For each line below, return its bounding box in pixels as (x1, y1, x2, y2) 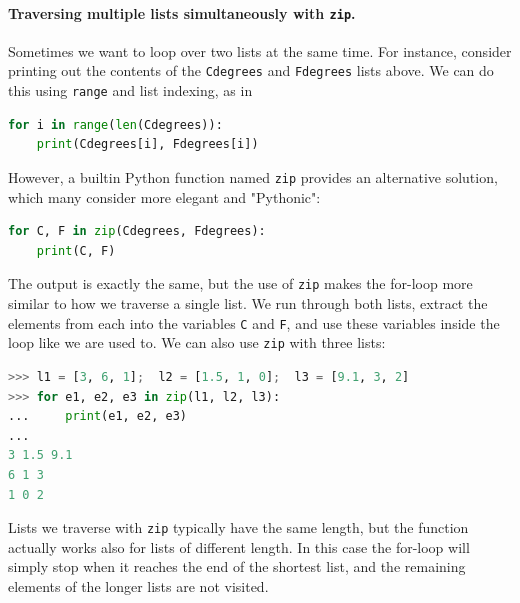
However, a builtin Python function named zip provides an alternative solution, (8, 166, 498, 187)
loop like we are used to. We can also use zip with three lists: (8, 332, 386, 353)
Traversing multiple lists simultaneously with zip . (8, 2, 356, 23)
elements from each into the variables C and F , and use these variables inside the (8, 312, 500, 333)
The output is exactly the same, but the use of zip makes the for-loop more (8, 273, 473, 294)
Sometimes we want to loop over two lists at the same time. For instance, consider (8, 40, 512, 61)
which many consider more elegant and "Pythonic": (8, 186, 321, 207)
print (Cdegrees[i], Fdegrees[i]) (36, 137, 259, 152)
